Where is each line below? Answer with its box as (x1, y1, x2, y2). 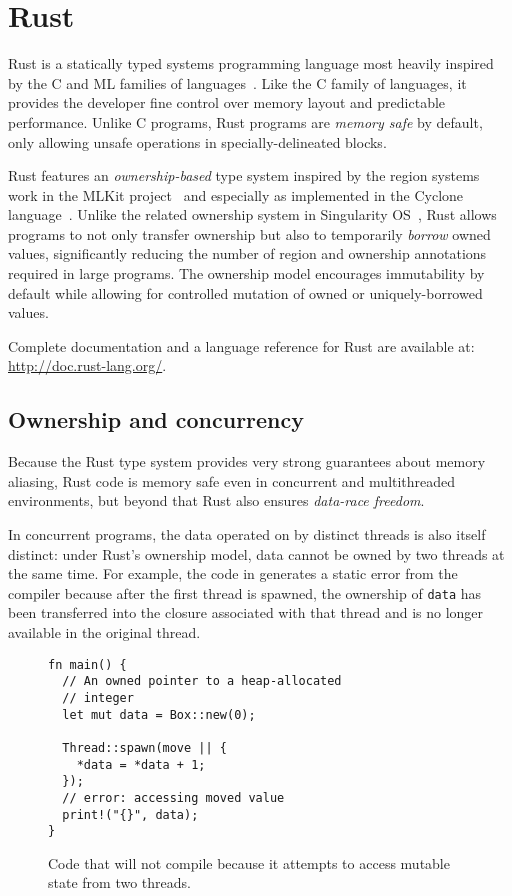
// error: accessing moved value (62, 790, 285, 805)
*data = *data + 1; (76, 757, 206, 772)
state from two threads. (48, 872, 191, 893)
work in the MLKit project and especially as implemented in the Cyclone (8, 184, 464, 205)
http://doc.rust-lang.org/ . (8, 355, 167, 376)
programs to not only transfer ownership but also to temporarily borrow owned (8, 223, 491, 244)
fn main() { (48, 657, 127, 672)
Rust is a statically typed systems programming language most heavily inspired (8, 53, 494, 74)
